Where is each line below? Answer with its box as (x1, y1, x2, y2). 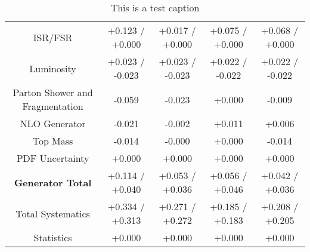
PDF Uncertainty (16, 151, 89, 165)
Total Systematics (15, 206, 90, 220)
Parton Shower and (13, 85, 93, 99)
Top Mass (32, 134, 73, 147)
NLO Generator (20, 116, 86, 130)
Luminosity (29, 61, 76, 75)
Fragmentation (22, 99, 83, 113)
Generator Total (14, 175, 92, 189)
